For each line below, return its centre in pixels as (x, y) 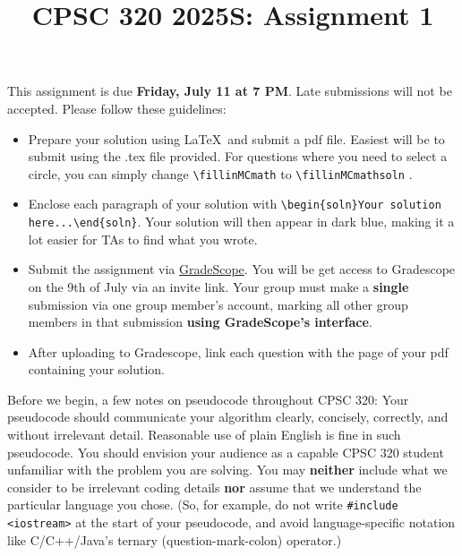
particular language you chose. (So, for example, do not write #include (203, 505)
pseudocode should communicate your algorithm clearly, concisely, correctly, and (228, 417)
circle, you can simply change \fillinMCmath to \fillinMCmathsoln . (220, 173)
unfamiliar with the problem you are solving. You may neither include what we (227, 470)
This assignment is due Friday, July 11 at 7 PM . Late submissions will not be (230, 91)
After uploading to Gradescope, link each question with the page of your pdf (238, 351)
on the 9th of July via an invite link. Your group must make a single (218, 286)
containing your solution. (97, 369)
